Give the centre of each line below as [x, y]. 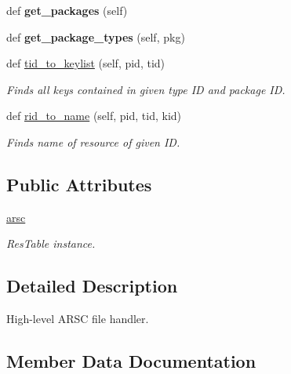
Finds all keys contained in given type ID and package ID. [146, 89]
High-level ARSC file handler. [78, 319]
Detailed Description [92, 286]
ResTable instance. [51, 243]
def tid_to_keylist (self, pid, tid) [86, 63]
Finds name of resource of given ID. [93, 142]
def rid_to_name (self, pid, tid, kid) [94, 116]
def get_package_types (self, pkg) [96, 36]
